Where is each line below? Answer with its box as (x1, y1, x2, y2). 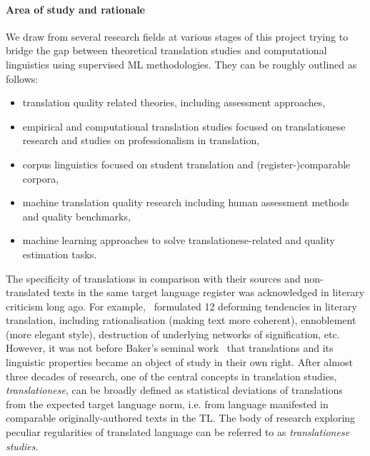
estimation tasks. (22, 246, 97, 261)
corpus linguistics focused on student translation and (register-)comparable (22, 156, 351, 171)
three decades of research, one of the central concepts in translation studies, (6, 368, 337, 383)
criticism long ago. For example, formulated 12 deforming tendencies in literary (6, 298, 357, 313)
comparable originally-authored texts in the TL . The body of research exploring (6, 410, 356, 425)
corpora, (22, 171, 59, 186)
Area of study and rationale (6, 1, 145, 16)
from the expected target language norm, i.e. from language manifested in (6, 396, 329, 411)
